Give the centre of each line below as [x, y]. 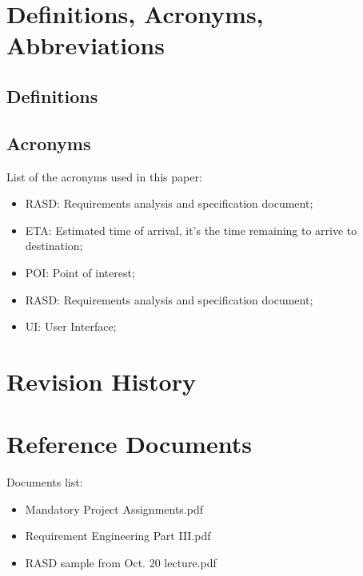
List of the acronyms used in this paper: [104, 176]
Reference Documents [129, 444]
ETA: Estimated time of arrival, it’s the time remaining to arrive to [191, 230]
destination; [54, 246]
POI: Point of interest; [80, 272]
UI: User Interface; [71, 326]
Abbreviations [86, 45]
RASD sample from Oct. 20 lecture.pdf [121, 562]
